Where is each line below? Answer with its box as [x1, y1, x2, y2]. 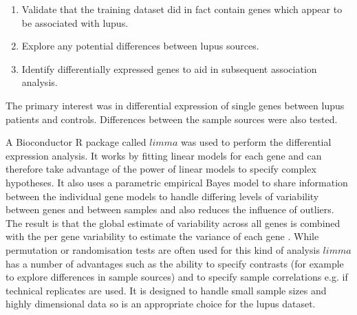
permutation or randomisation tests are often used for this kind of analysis [6, 242, 320, 257]
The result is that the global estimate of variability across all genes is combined [6, 215, 340, 230]
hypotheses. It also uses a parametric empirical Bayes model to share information [6, 175, 348, 189]
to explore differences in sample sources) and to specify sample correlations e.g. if [6, 270, 348, 284]
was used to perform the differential [180, 135, 332, 149]
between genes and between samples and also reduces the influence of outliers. [6, 202, 334, 217]
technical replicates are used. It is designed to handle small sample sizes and [6, 283, 327, 297]
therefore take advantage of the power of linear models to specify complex [6, 162, 316, 176]
